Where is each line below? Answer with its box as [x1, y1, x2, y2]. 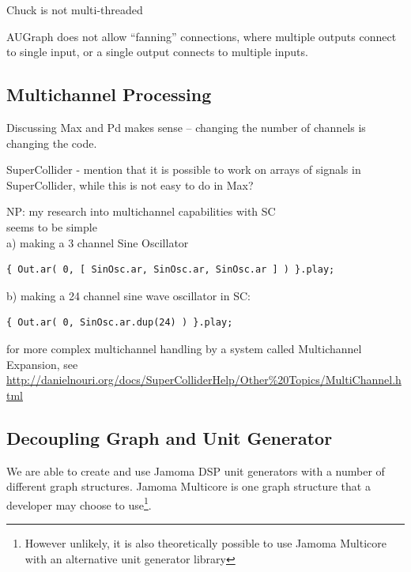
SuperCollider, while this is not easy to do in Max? [6, 176, 254, 193]
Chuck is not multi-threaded [6, 2, 143, 17]
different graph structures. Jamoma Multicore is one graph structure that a [6, 478, 371, 495]
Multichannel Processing [6, 82, 212, 107]
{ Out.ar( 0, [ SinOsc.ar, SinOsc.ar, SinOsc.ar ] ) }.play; [6, 264, 335, 276]
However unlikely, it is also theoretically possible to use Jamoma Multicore [25, 534, 387, 551]
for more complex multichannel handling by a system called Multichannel [6, 340, 362, 356]
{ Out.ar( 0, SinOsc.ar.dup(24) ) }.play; [6, 317, 233, 329]
